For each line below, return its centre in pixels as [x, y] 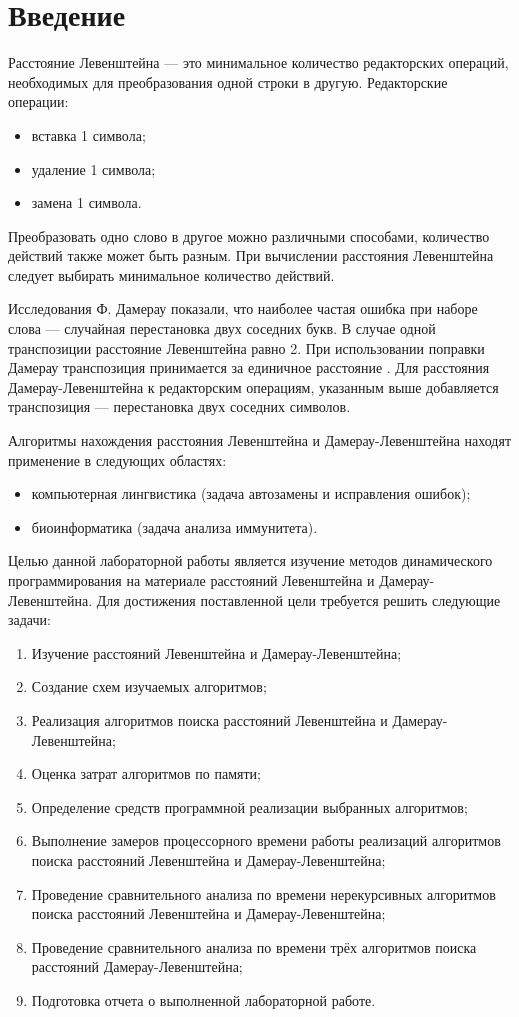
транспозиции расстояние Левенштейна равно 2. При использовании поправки [246, 347]
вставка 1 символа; [88, 134]
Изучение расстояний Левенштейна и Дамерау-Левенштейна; [216, 652]
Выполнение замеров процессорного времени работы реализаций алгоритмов [266, 840]
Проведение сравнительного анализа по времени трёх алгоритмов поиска [254, 946]
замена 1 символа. [86, 202]
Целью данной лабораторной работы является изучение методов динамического [250, 560]
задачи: [29, 619]
